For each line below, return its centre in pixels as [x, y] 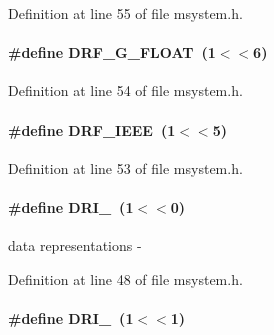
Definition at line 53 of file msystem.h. [125, 167]
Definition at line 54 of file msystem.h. [125, 90]
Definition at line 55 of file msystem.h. [125, 13]
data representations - [75, 245]
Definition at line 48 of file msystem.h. [125, 278]
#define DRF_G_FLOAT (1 [112, 52]
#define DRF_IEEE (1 [92, 129]
